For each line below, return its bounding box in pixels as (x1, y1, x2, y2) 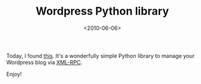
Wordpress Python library (35, 4, 169, 18)
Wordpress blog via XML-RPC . (6, 58, 83, 66)
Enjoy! (6, 70, 23, 77)
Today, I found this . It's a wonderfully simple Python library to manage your (6, 52, 195, 59)
